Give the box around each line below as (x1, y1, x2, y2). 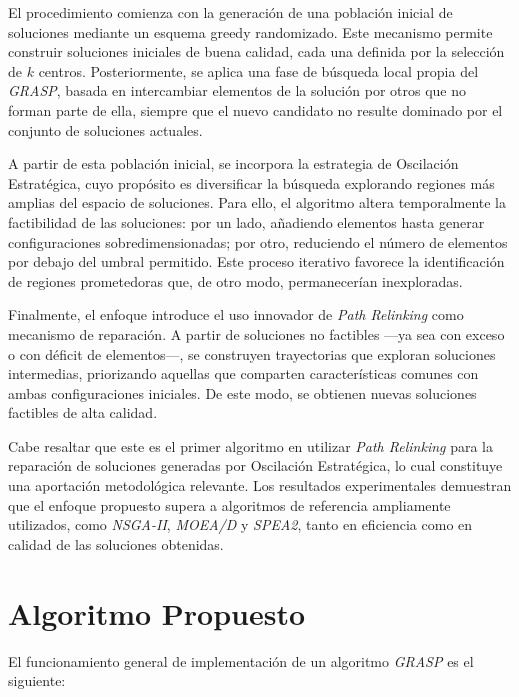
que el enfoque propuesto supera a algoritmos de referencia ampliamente (8, 494, 451, 515)
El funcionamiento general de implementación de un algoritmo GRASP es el (8, 650, 474, 671)
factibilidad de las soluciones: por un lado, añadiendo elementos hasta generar (8, 211, 485, 232)
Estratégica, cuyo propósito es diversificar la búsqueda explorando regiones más (8, 172, 495, 193)
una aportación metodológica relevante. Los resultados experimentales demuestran (8, 475, 512, 496)
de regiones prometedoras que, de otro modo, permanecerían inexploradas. (8, 270, 463, 291)
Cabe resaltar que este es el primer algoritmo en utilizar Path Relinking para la (8, 435, 494, 456)
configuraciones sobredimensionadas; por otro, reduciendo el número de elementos (8, 231, 508, 252)
